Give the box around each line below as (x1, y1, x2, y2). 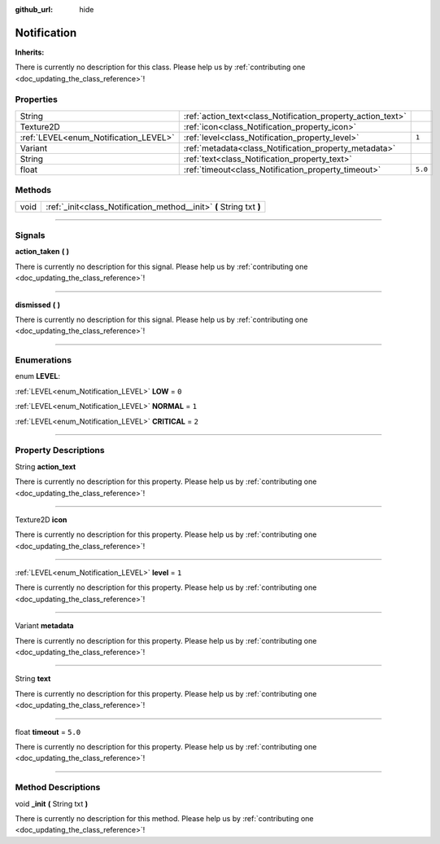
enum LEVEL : (15, 371, 61, 381)
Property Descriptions (15, 445, 105, 456)
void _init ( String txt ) (15, 798, 89, 808)
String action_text (15, 461, 76, 472)
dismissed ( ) (15, 300, 61, 310)
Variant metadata (15, 621, 74, 631)
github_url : (15, 5, 53, 14)
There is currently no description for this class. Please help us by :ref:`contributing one (15, 62, 306, 73)
